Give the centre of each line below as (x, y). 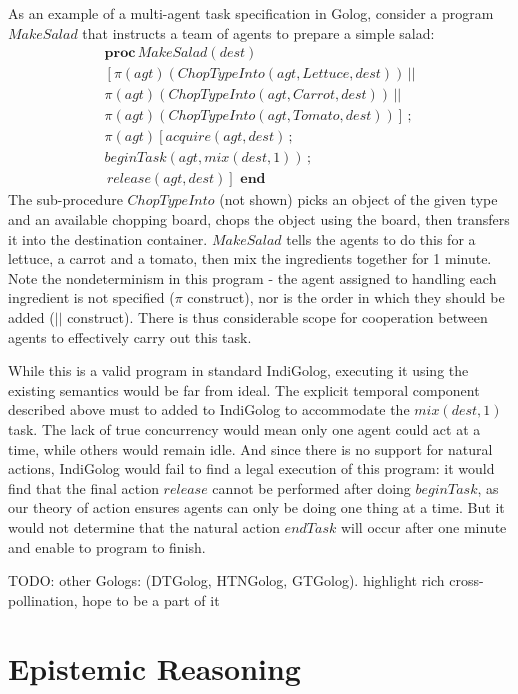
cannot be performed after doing (311, 487)
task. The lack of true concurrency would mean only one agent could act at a (244, 428)
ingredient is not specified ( (91, 297)
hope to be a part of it (151, 599)
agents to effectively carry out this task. (130, 336)
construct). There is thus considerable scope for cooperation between (277, 316)
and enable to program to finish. (107, 546)
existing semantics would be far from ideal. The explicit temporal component (244, 389)
